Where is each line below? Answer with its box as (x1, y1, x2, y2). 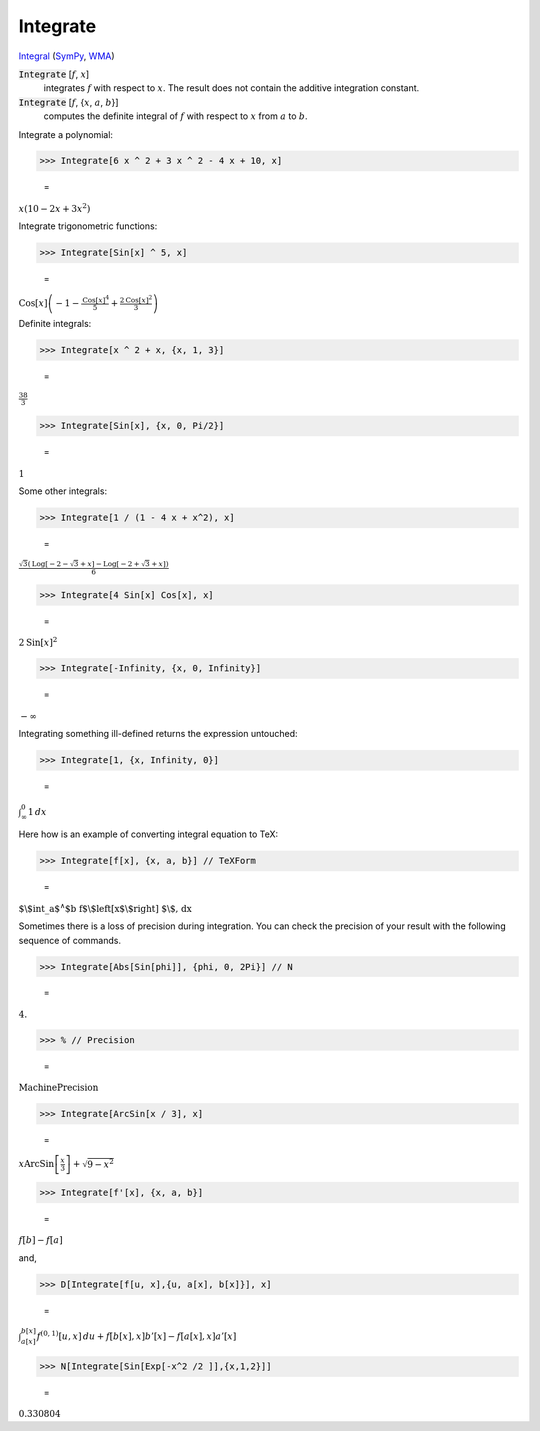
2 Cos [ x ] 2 (119, 294, 153, 305)
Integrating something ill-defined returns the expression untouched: (18, 728, 299, 740)
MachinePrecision (18, 1082, 99, 1094)
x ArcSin (18, 1158, 55, 1169)
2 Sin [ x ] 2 (18, 635, 58, 649)
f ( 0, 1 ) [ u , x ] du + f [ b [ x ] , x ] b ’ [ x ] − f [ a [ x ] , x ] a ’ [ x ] (36, 1329, 237, 1342)
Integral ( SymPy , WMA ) (18, 50, 115, 62)
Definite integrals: (18, 317, 92, 329)
